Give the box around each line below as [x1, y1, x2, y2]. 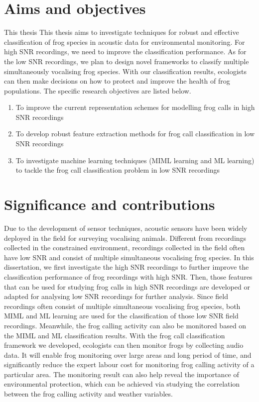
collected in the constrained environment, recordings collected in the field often [4, 242, 245, 253]
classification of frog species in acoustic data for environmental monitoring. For [4, 36, 245, 47]
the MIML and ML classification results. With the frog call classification [4, 330, 225, 340]
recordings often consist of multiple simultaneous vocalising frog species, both [4, 301, 241, 311]
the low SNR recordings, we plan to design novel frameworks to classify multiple [4, 56, 249, 66]
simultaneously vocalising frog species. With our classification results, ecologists [4, 66, 247, 76]
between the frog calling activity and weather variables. [4, 389, 173, 399]
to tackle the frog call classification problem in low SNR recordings [15, 165, 220, 175]
